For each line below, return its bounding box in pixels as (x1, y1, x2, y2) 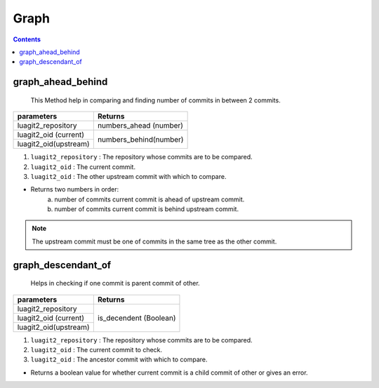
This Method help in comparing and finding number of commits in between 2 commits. (30, 95, 281, 105)
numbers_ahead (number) (97, 121, 184, 131)
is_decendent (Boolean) (97, 313, 176, 323)
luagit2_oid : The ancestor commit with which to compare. (30, 355, 208, 364)
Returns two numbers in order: (30, 185, 119, 194)
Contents (13, 35, 41, 44)
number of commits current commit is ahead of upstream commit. (54, 195, 245, 203)
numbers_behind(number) (97, 134, 184, 144)
